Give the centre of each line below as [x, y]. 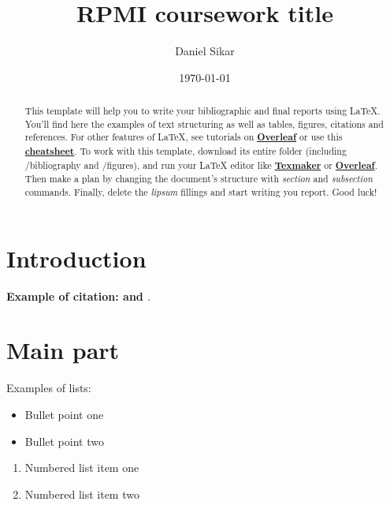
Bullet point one [64, 414]
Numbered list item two [82, 494]
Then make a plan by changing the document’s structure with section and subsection [199, 179]
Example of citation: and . [79, 296]
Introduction [76, 258]
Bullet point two [64, 441]
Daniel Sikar [205, 51]
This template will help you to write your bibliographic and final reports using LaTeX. [202, 111]
